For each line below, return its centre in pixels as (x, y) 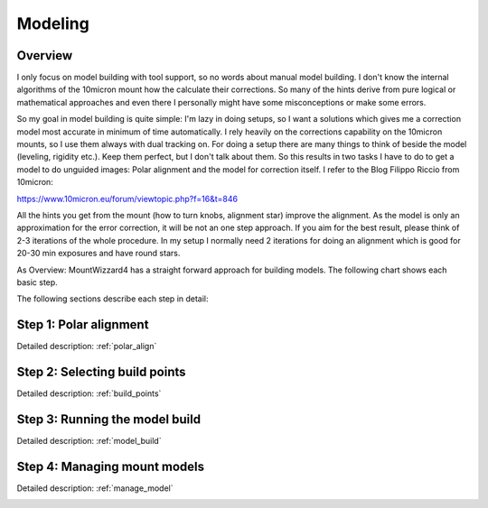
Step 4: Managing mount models (111, 466)
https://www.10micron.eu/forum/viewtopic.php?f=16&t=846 (127, 199)
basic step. (37, 282)
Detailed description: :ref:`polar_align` (87, 346)
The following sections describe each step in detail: (113, 299)
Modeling (53, 23)
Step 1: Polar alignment (83, 325)
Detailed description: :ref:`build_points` (89, 393)
